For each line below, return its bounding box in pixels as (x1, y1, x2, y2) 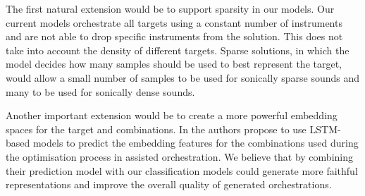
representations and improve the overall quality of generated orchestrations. (6, 177, 332, 192)
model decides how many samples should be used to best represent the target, (6, 56, 342, 71)
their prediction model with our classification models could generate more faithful (6, 163, 358, 178)
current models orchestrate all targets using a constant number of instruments (6, 15, 342, 30)
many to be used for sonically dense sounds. (6, 84, 195, 99)
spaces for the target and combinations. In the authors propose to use (6, 121, 307, 136)
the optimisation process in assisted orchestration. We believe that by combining (6, 149, 353, 164)
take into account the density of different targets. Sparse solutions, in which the (6, 42, 349, 57)
